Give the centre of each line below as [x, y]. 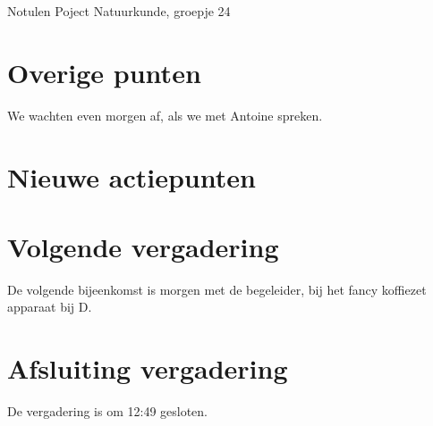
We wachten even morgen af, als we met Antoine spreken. [165, 115]
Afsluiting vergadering [148, 368]
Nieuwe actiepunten [132, 176]
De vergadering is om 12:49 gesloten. [108, 411]
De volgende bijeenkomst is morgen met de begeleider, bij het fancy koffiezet [217, 289]
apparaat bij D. [50, 307]
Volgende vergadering [143, 246]
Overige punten [104, 72]
